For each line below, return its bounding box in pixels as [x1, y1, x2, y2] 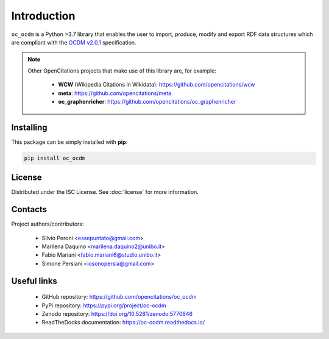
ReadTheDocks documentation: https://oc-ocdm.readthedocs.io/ [41, 319, 205, 326]
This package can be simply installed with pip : [11, 138, 128, 146]
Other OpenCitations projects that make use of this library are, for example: [27, 67, 216, 74]
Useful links [11, 276, 58, 286]
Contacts [11, 204, 48, 215]
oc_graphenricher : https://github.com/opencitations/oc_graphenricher [58, 98, 236, 105]
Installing [11, 122, 48, 132]
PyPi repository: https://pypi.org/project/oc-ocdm [41, 302, 167, 309]
